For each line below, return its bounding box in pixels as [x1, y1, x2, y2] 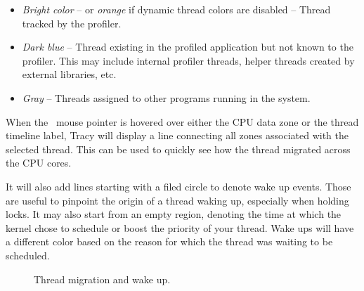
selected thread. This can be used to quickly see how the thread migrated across [6, 141, 351, 156]
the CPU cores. [6, 155, 72, 170]
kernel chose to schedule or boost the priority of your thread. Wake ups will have [6, 220, 354, 235]
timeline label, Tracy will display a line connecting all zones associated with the [6, 128, 349, 143]
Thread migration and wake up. [34, 271, 171, 286]
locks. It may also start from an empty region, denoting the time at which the [6, 207, 342, 221]
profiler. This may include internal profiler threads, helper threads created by [22, 53, 355, 67]
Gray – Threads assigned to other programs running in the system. [22, 90, 311, 105]
